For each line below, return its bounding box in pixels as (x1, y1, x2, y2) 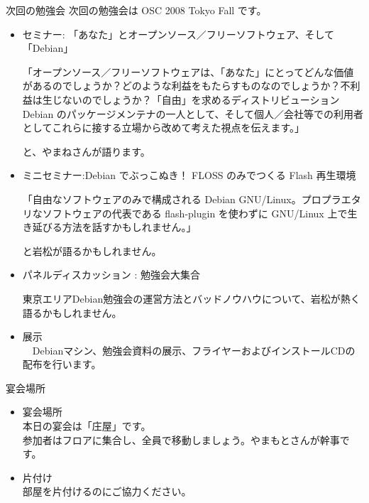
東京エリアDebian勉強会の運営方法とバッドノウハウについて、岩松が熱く (22, 291, 360, 305)
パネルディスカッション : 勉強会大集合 (22, 267, 201, 282)
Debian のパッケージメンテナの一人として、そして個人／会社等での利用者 (22, 106, 364, 121)
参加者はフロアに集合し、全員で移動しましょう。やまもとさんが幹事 (22, 432, 340, 447)
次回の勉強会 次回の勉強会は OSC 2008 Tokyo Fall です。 (6, 3, 267, 17)
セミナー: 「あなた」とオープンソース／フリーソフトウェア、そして (22, 26, 334, 41)
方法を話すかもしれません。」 (62, 220, 197, 234)
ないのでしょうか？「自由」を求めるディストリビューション (62, 92, 340, 107)
